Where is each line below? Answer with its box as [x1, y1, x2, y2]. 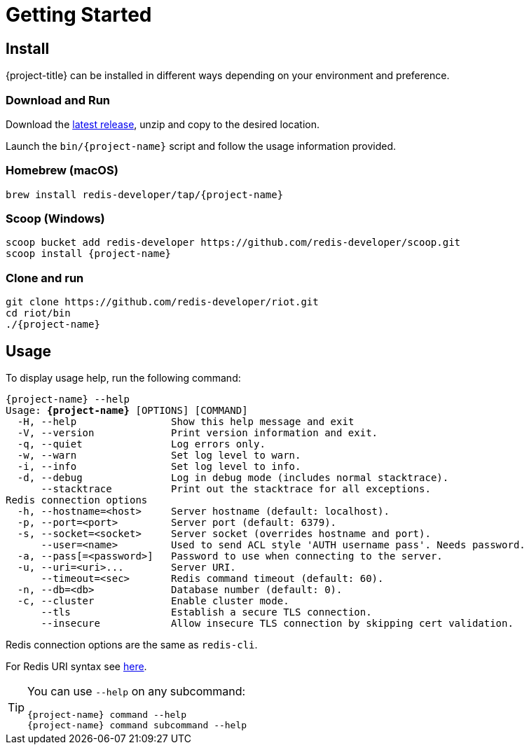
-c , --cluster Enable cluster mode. [17, 595, 289, 607]
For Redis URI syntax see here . [6, 660, 147, 673]
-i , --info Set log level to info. [17, 461, 301, 473]
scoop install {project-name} [6, 248, 172, 260]
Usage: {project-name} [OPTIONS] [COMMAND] [6, 405, 248, 417]
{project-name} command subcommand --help [27, 720, 247, 731]
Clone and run [6, 270, 84, 285]
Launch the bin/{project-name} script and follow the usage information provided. [6, 139, 397, 152]
